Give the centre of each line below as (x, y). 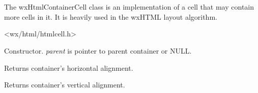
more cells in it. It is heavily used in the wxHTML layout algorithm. (111, 16)
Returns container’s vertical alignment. (65, 85)
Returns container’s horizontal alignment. (69, 67)
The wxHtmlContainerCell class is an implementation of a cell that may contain (129, 7)
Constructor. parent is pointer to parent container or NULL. (98, 50)
